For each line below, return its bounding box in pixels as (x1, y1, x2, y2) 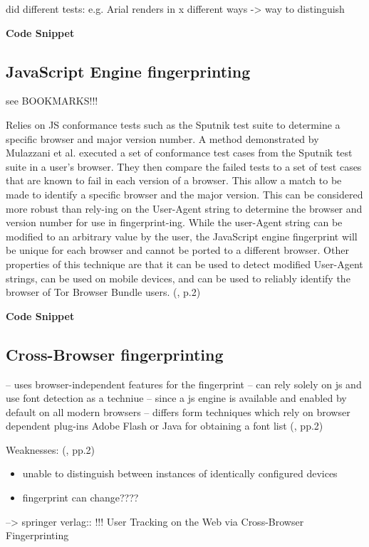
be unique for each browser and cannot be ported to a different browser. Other (6, 243, 349, 257)
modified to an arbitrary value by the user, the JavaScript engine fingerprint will (6, 228, 358, 243)
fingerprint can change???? (22, 490, 139, 505)
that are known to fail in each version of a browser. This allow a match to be (6, 173, 342, 188)
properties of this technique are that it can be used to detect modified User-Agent (6, 256, 363, 271)
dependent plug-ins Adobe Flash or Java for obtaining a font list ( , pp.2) (6, 418, 323, 433)
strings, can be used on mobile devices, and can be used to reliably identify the (6, 270, 350, 285)
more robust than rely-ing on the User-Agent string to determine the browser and (6, 201, 363, 216)
